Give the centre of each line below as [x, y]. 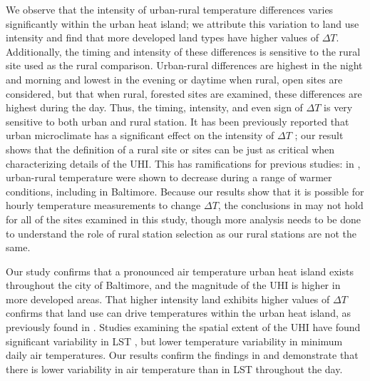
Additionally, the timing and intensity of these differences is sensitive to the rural [183, 51]
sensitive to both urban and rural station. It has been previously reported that [178, 121]
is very [338, 107]
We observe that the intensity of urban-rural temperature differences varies [170, 9]
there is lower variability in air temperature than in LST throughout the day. [174, 369]
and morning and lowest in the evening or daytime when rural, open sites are [174, 79]
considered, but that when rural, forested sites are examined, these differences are [184, 93]
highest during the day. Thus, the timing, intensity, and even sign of [154, 107]
